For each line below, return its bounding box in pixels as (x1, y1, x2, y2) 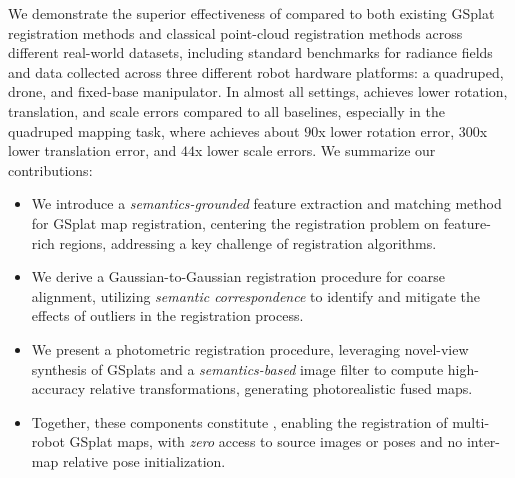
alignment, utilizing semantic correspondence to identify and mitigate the (31, 285, 481, 306)
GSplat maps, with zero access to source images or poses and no (69, 431, 463, 452)
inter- (466, 431, 501, 452)
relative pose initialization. (62, 450, 226, 471)
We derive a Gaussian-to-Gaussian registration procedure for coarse (31, 266, 445, 287)
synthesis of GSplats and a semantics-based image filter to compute (31, 358, 444, 379)
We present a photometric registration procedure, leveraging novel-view (31, 338, 469, 359)
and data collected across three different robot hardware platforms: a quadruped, (8, 61, 504, 82)
